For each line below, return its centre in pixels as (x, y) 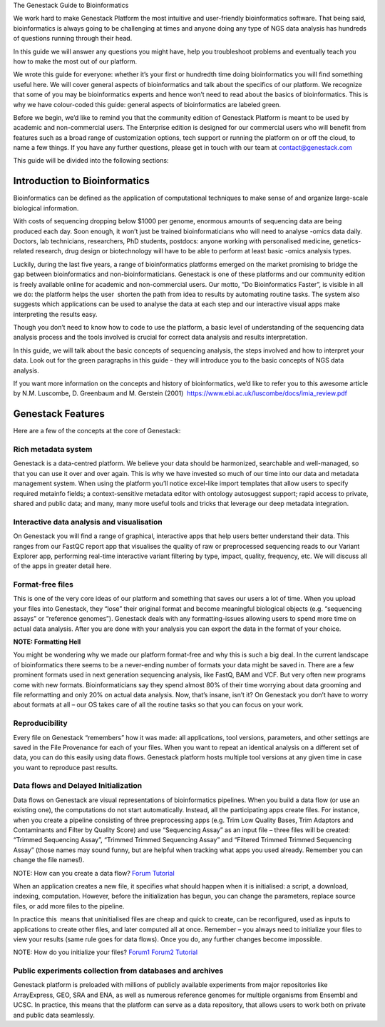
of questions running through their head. (73, 39)
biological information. (46, 208)
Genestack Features (59, 414)
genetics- (347, 241)
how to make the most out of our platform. (75, 61)
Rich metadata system (53, 450)
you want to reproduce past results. (66, 767)
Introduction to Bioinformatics (81, 181)
